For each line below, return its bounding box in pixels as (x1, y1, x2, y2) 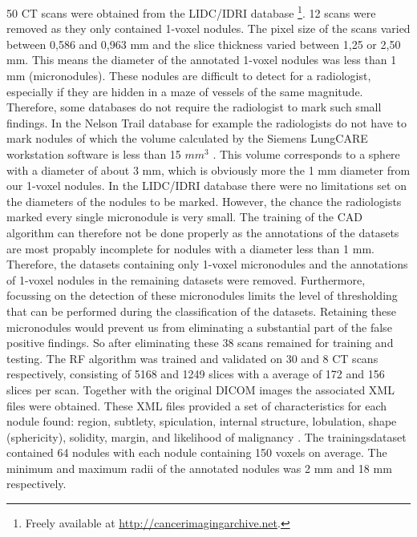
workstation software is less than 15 (6, 146, 181, 162)
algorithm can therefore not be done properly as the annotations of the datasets (6, 224, 399, 240)
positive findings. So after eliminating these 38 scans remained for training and (6, 334, 394, 351)
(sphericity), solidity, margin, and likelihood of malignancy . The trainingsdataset (6, 428, 407, 445)
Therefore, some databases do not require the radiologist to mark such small (6, 99, 382, 115)
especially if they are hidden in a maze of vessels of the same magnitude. (6, 83, 363, 99)
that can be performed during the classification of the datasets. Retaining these (6, 302, 397, 319)
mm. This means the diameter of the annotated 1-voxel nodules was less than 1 (6, 51, 397, 68)
